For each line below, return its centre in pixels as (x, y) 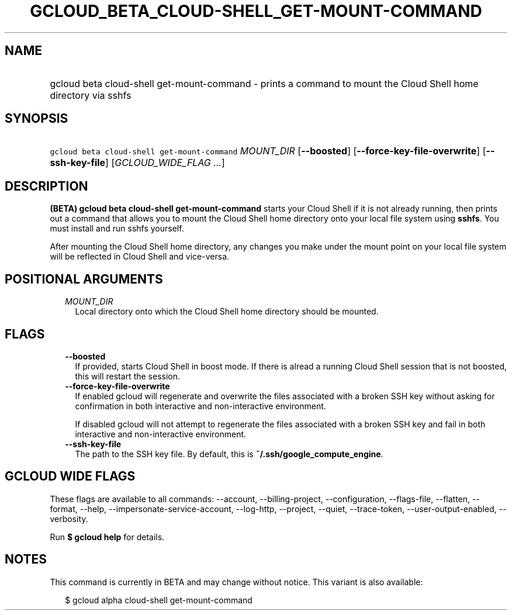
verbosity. (69, 519)
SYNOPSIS (37, 119)
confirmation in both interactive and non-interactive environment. (200, 406)
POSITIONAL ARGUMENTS (84, 279)
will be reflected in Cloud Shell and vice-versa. (140, 257)
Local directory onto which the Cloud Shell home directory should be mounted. (227, 312)
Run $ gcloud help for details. (107, 537)
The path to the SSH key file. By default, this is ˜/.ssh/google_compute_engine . (229, 454)
